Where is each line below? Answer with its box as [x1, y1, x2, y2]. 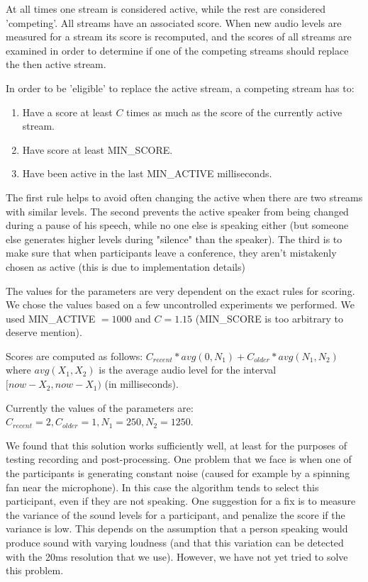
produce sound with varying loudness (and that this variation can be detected [6, 535, 344, 549]
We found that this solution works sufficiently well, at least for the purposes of [6, 437, 347, 452]
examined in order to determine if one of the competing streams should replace [6, 43, 349, 57]
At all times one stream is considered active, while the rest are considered [6, 1, 325, 16]
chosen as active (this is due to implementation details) [6, 259, 245, 274]
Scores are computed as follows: [6, 348, 143, 363]
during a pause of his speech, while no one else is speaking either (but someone [6, 218, 349, 233]
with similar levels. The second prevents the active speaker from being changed [6, 203, 349, 218]
